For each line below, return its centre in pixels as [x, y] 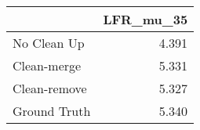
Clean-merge [47, 65]
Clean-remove [50, 88]
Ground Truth [52, 111]
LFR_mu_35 [145, 19]
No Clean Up [49, 43]
